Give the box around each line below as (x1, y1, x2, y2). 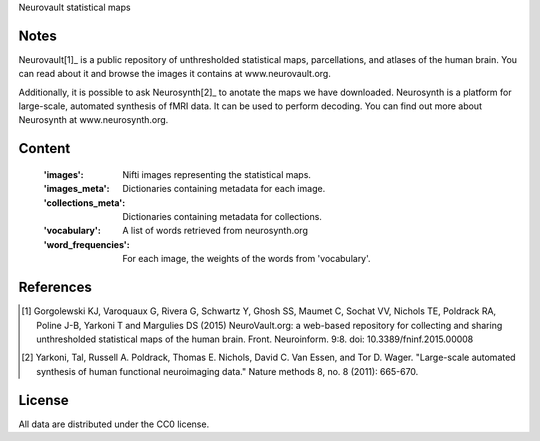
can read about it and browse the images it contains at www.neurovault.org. (18, 68, 332, 80)
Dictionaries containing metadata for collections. (122, 211, 322, 223)
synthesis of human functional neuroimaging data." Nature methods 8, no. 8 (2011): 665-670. (36, 365, 419, 377)
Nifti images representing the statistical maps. (122, 168, 312, 180)
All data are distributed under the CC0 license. (18, 418, 210, 430)
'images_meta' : (43, 183, 110, 195)
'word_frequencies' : (43, 238, 130, 250)
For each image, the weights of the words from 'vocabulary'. (122, 253, 371, 265)
